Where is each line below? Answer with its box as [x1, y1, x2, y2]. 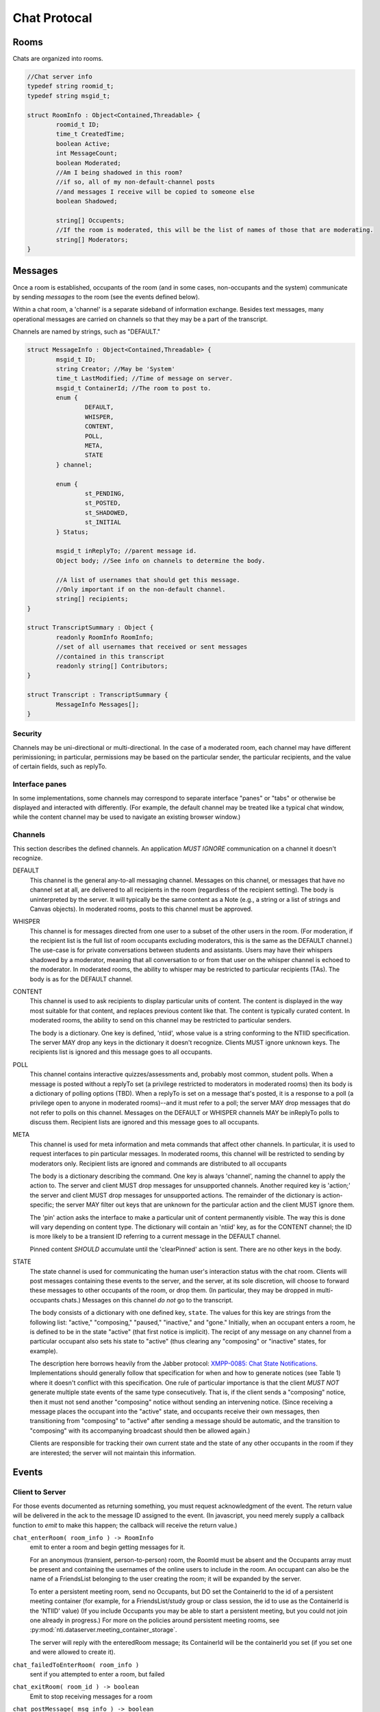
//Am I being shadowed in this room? [55, 168, 183, 176]
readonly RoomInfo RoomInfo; [55, 633, 154, 641]
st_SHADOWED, [84, 509, 129, 516]
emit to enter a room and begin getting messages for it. [29, 1543, 186, 1551]
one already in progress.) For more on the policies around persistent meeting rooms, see [29, 1616, 280, 1624]
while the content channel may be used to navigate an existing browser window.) [12, 813, 241, 821]
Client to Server [12, 1487, 66, 1497]
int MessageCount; [55, 149, 118, 158]
